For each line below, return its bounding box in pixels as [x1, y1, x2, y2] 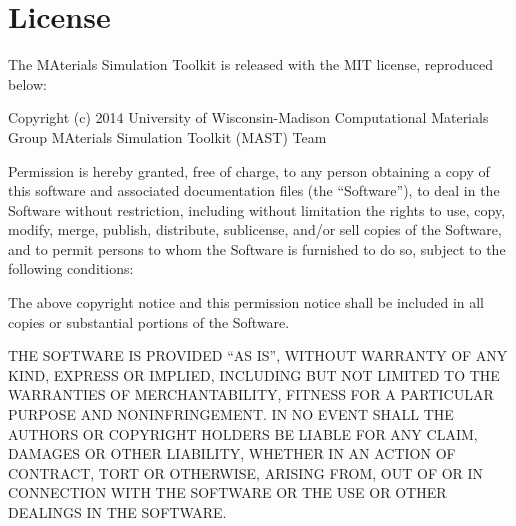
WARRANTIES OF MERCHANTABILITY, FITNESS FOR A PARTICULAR [8, 384, 494, 405]
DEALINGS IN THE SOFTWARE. [8, 502, 227, 522]
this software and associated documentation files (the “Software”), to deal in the [8, 180, 500, 201]
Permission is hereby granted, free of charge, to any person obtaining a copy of [8, 160, 490, 181]
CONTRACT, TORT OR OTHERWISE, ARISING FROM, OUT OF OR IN [8, 462, 484, 483]
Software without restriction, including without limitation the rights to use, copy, [8, 199, 506, 220]
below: [8, 73, 47, 94]
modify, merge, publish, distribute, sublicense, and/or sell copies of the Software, [8, 219, 502, 240]
